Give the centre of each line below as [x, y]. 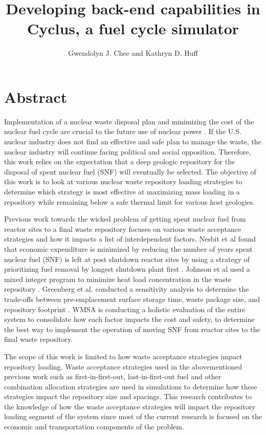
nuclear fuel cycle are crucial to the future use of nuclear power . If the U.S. [123, 131]
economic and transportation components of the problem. [94, 427]
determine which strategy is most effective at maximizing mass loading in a [122, 191]
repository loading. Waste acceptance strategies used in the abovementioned [123, 366]
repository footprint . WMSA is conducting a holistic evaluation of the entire [125, 309]
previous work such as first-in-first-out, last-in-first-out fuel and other [113, 376]
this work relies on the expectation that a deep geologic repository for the [120, 161]
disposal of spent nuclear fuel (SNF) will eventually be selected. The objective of [130, 171]
